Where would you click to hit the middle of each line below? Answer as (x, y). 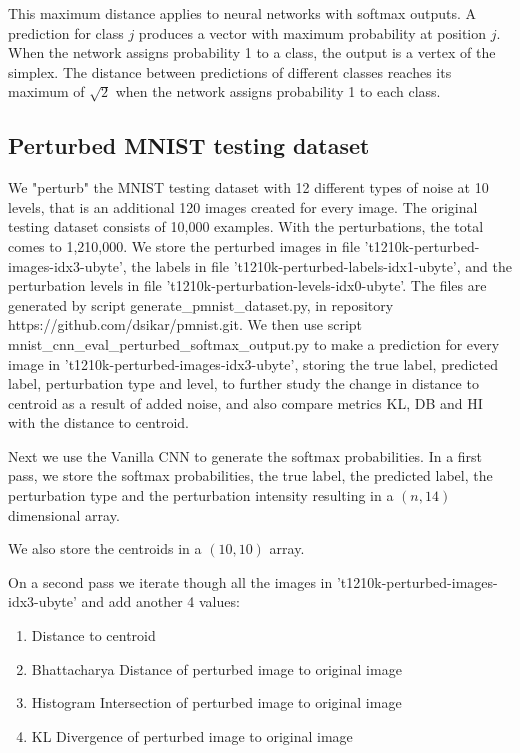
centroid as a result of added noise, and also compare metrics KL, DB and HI (245, 402)
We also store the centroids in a (105, 548)
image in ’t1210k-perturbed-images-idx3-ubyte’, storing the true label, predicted (253, 363)
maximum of (46, 91)
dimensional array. (64, 514)
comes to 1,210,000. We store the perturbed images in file (184, 245)
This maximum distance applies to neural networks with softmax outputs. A (242, 13)
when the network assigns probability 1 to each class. (278, 91)
